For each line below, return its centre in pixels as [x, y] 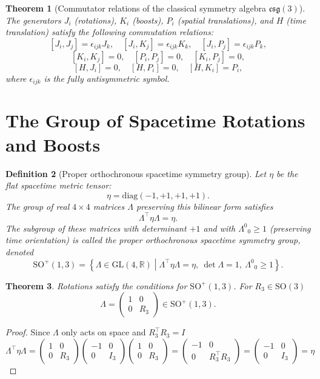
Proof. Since [28, 332]
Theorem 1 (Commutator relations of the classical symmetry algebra [136, 8]
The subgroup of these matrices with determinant [96, 228]
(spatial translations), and [225, 20]
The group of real [38, 206]
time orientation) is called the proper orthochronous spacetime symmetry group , [153, 240]
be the [287, 173]
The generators [33, 20]
